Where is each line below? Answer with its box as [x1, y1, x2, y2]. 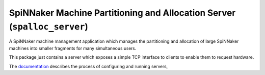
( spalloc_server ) [9, 21, 88, 32]
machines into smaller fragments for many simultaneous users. [9, 45, 136, 51]
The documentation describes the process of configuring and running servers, [9, 63, 168, 69]
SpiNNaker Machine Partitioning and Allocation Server [9, 7, 236, 18]
